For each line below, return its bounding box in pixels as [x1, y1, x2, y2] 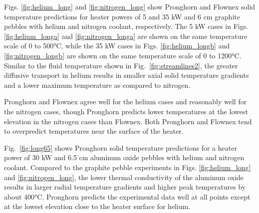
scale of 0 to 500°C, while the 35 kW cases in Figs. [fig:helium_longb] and [4, 40, 230, 51]
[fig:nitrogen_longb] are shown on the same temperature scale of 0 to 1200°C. [4, 50, 242, 60]
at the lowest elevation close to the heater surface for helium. [4, 201, 191, 212]
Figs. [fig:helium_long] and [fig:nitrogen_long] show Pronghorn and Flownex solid [4, 1, 256, 11]
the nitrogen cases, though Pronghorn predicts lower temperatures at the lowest [4, 106, 248, 116]
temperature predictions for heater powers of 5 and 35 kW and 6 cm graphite [4, 11, 240, 21]
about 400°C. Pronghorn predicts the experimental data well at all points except [4, 191, 251, 202]
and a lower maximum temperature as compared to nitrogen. [4, 79, 191, 90]
